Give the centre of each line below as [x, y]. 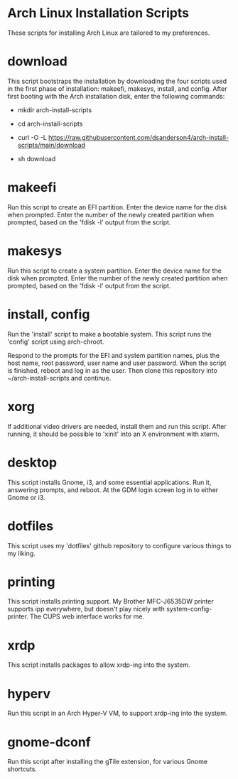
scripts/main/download [52, 145]
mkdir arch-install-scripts [55, 110]
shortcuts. [22, 769]
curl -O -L [32, 137]
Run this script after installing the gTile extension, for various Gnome [108, 762]
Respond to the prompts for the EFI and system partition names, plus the [114, 355]
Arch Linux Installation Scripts [98, 13]
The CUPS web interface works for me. [87, 616]
